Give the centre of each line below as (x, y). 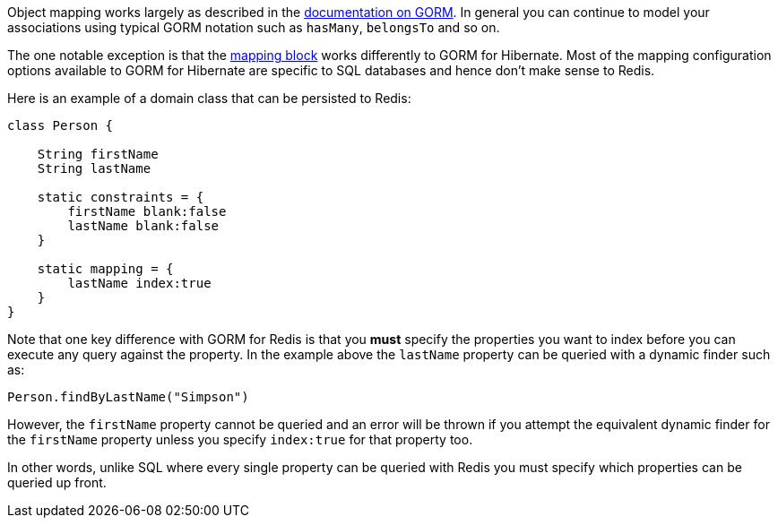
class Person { (61, 125)
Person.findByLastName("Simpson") (128, 397)
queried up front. (57, 482)
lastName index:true (139, 283)
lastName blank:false (143, 226)
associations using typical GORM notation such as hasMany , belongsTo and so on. (254, 27)
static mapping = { (105, 269)
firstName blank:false (147, 211)
